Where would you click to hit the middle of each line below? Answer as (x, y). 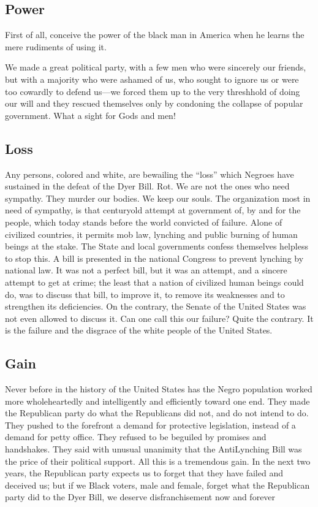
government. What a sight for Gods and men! (90, 115)
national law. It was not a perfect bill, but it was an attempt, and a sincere (146, 270)
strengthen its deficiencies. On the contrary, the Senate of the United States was (156, 306)
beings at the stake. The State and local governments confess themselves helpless (157, 246)
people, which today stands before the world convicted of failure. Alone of (144, 222)
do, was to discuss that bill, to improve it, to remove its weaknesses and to (145, 294)
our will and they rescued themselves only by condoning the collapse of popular (154, 103)
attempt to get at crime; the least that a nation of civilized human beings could (154, 282)
